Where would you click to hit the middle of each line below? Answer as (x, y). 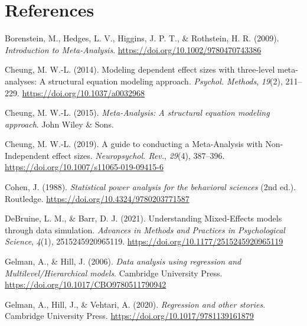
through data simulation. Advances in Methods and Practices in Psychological (145, 229)
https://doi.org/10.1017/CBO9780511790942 (86, 284)
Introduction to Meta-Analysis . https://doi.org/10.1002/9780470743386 (133, 49)
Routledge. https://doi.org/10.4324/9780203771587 (97, 198)
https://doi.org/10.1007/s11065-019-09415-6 (84, 167)
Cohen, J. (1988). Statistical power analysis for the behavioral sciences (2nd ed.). (151, 187)
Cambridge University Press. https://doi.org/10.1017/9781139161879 (129, 316)
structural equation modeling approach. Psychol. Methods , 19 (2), (166, 81)
